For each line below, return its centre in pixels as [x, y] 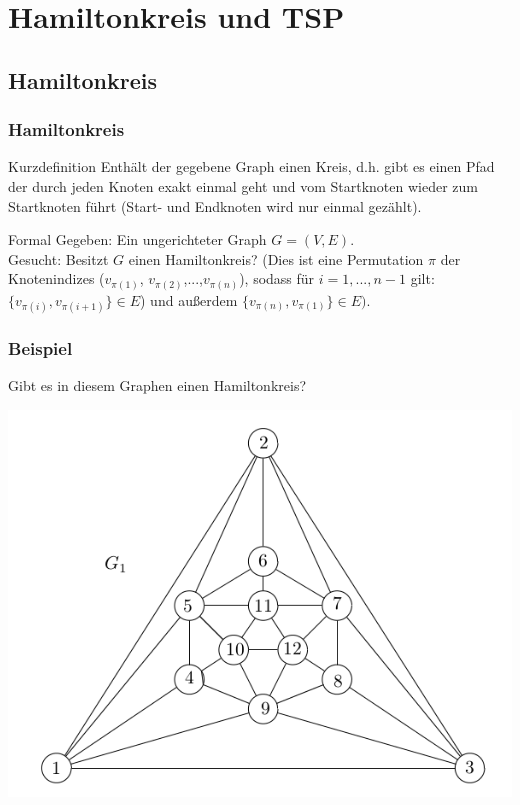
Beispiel [40, 347]
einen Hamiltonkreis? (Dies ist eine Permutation [276, 258]
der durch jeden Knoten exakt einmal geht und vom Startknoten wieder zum [243, 185]
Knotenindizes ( [56, 278]
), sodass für [277, 278]
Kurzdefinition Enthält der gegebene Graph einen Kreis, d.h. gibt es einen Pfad [251, 166]
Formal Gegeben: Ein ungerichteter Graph [137, 239]
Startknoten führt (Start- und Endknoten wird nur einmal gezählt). [215, 205]
